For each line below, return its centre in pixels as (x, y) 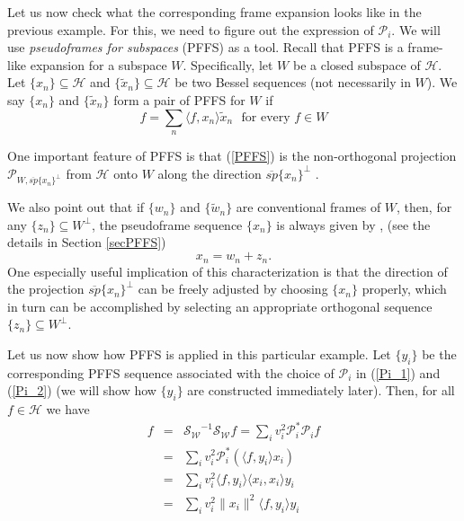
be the (439, 353)
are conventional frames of (308, 207)
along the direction (210, 173)
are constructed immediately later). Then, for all (321, 390)
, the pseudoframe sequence (167, 224)
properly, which (404, 289)
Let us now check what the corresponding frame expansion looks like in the (214, 12)
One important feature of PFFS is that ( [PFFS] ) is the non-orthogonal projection (232, 155)
